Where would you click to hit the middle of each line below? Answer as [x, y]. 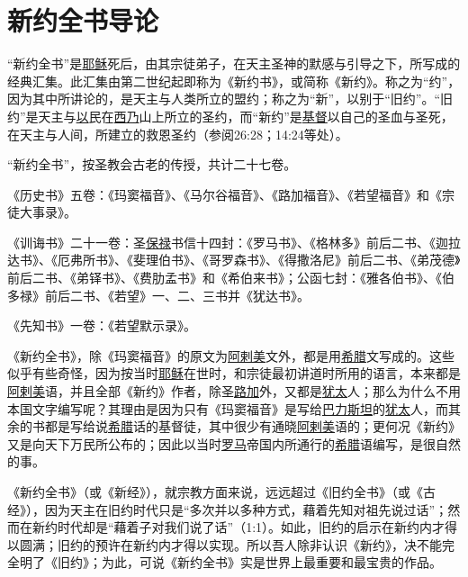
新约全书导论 [83, 20]
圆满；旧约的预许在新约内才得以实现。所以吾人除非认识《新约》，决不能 [230, 544]
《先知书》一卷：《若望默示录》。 [102, 325]
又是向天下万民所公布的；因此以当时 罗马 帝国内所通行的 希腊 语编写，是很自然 [234, 443]
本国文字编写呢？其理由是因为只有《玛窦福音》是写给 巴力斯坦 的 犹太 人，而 [228, 408]
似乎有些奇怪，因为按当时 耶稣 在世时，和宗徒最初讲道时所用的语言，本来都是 [234, 373]
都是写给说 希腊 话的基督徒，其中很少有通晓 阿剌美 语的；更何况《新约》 [252, 426]
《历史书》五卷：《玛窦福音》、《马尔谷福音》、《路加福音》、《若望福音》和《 [225, 194]
